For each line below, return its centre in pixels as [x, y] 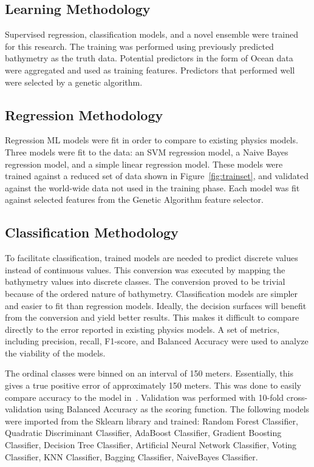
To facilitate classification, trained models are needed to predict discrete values [152, 258]
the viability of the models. [55, 353]
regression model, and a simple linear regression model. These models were [144, 164]
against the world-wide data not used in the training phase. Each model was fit [152, 187]
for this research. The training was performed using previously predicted [139, 46]
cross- [297, 397]
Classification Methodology [92, 232]
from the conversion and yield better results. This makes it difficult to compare [152, 317]
